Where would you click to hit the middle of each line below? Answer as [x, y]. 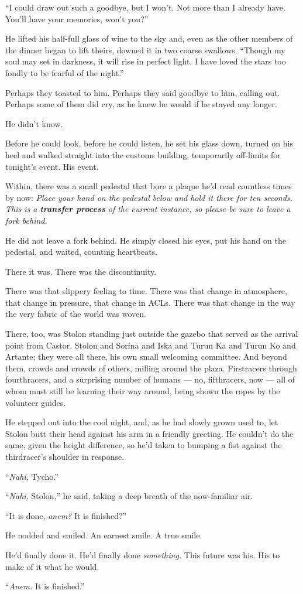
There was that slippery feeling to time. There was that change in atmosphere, [146, 291]
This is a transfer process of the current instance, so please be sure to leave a [148, 209]
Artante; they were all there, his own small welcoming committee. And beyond [146, 356]
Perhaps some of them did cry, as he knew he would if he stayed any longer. [141, 104]
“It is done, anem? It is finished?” [66, 515]
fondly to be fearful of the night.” [65, 72]
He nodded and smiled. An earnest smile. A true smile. [104, 535]
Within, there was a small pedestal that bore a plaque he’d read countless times [149, 186]
